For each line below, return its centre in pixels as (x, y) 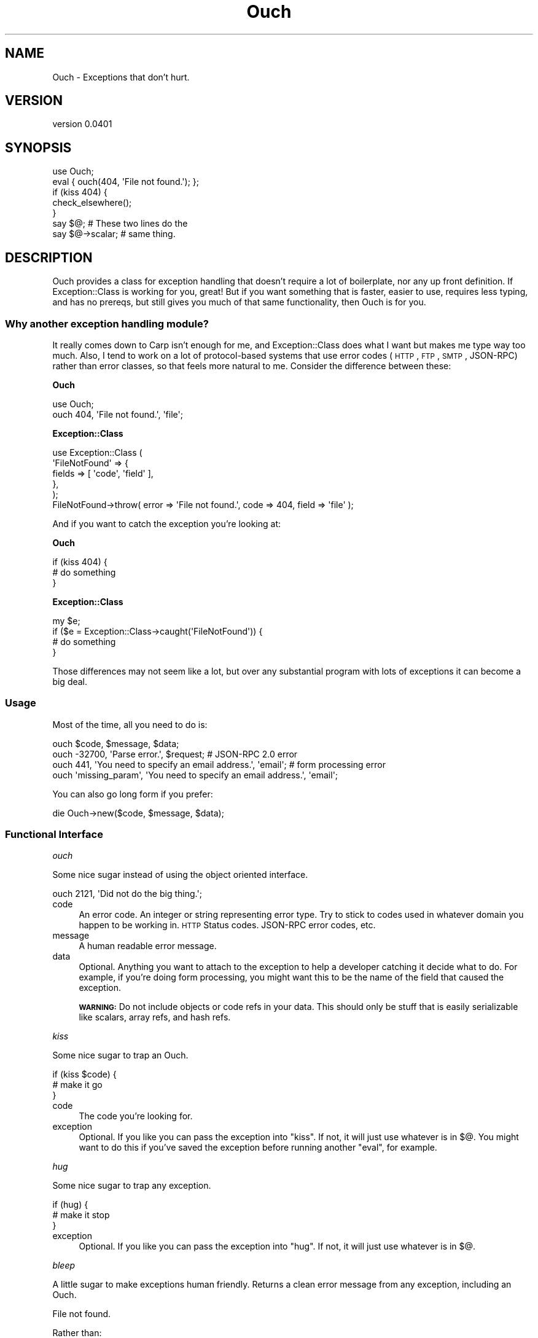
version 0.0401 (82, 124)
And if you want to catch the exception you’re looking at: (167, 523)
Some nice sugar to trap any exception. (132, 1186)
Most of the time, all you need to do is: (130, 724)
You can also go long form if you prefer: (133, 794)
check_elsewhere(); (92, 203)
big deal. (70, 681)
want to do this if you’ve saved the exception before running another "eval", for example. (258, 1148)
